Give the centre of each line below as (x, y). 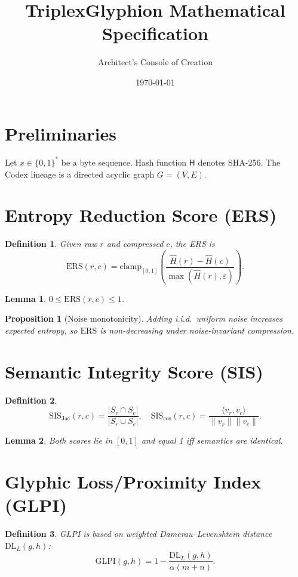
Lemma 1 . (26, 298)
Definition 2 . (31, 400)
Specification (155, 33)
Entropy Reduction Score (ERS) (141, 215)
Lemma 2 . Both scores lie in (59, 440)
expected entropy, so (41, 330)
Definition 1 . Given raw (51, 244)
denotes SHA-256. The (239, 162)
